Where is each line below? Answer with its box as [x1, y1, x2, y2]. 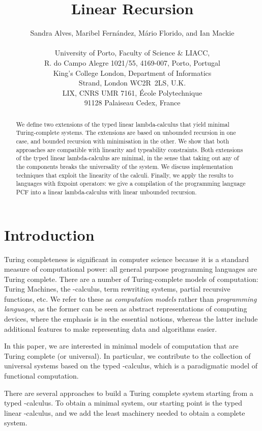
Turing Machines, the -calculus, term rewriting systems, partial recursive [4, 283, 230, 294]
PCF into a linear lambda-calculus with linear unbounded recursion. [16, 187, 197, 196]
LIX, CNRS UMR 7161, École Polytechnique [62, 87, 202, 98]
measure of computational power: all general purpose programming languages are [4, 264, 257, 274]
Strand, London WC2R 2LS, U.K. [78, 77, 186, 88]
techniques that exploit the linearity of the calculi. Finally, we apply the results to [16, 170, 234, 179]
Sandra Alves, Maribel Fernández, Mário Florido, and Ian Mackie [30, 27, 235, 38]
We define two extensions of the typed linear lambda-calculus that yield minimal [16, 120, 229, 128]
